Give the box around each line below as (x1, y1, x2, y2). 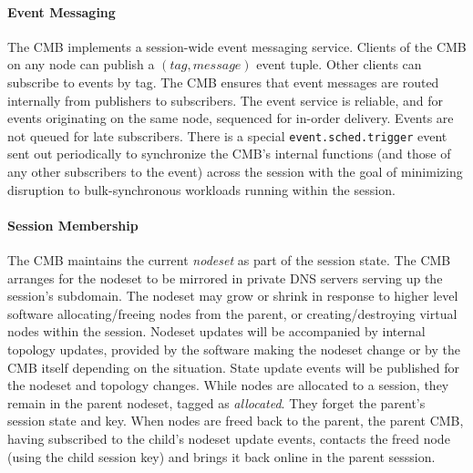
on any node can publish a (7, 55, 155, 74)
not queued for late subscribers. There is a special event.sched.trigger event (7, 126, 447, 145)
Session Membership (7, 215, 139, 234)
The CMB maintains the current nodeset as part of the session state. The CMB (7, 251, 451, 269)
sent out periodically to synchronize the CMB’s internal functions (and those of (7, 144, 451, 163)
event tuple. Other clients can (256, 55, 422, 74)
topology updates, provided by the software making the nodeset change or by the (7, 339, 460, 358)
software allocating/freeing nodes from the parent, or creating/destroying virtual (7, 303, 458, 323)
